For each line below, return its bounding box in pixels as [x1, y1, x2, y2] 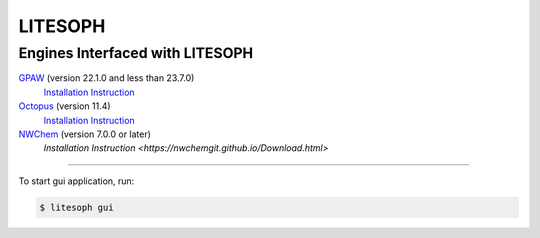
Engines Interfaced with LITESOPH [18, 44, 254, 62]
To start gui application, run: [18, 175, 135, 187]
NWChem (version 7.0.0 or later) [18, 128, 152, 140]
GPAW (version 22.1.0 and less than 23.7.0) [18, 72, 195, 84]
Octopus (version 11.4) [18, 100, 111, 112]
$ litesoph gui [39, 201, 114, 213]
